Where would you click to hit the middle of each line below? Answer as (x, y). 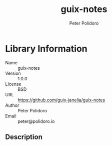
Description (24, 137)
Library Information (46, 48)
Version (13, 73)
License (13, 84)
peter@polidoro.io (36, 121)
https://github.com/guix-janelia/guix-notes (61, 100)
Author (12, 105)
